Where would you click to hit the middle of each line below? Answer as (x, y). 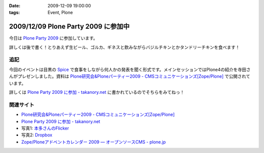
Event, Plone (60, 13)
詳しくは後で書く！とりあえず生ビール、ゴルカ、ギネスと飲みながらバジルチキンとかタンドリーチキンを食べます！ (124, 47)
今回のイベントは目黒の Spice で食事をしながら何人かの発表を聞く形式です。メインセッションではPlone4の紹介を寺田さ (130, 69)
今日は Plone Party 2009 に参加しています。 (53, 38)
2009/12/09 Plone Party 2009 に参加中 (69, 27)
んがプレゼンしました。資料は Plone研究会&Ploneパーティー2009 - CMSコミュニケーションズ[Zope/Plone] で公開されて (130, 76)
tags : (14, 13)
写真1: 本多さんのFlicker (45, 128)
